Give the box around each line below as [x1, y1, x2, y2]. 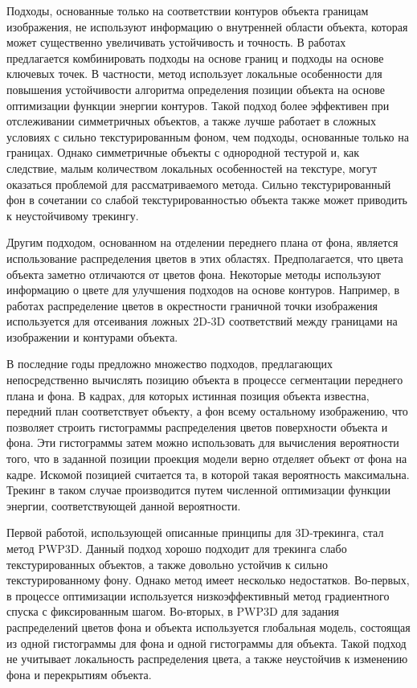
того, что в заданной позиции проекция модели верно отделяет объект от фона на [6, 450, 407, 467]
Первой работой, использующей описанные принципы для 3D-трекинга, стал [6, 524, 384, 541]
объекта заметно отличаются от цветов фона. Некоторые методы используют [6, 265, 381, 282]
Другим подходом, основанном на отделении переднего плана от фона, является [6, 234, 399, 251]
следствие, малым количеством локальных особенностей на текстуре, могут [6, 159, 378, 176]
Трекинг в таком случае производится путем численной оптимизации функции [6, 481, 390, 498]
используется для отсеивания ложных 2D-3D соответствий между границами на [6, 313, 398, 330]
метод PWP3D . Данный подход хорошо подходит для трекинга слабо [6, 540, 347, 556]
